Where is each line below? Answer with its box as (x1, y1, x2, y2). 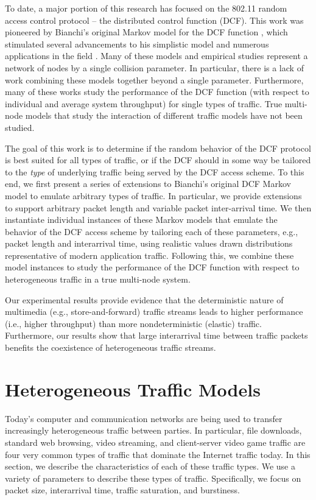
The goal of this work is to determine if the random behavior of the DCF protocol (5, 141, 311, 154)
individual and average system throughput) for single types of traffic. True (5, 97, 283, 110)
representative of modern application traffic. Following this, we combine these (5, 248, 294, 261)
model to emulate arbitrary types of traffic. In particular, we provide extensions (5, 189, 302, 202)
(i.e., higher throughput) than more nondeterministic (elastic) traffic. (5, 317, 262, 329)
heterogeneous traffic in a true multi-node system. (5, 273, 191, 286)
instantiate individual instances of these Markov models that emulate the (5, 213, 278, 226)
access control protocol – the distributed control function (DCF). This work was (5, 13, 304, 26)
